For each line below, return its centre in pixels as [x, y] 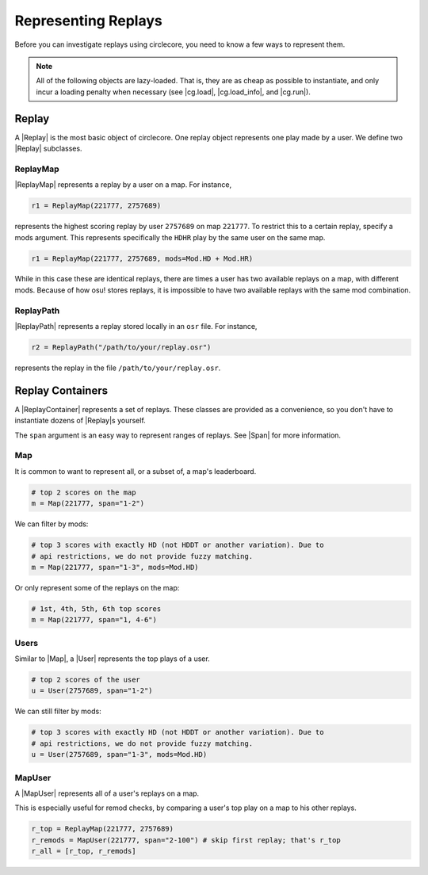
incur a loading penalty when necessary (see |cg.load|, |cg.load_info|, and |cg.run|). [173, 92]
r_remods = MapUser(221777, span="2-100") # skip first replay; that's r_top [186, 840]
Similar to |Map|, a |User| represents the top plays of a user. [112, 659]
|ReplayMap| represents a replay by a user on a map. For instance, [123, 185]
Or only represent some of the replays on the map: [97, 587]
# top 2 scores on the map [84, 492]
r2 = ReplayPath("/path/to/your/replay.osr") [121, 348]
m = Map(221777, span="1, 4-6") [94, 620]
